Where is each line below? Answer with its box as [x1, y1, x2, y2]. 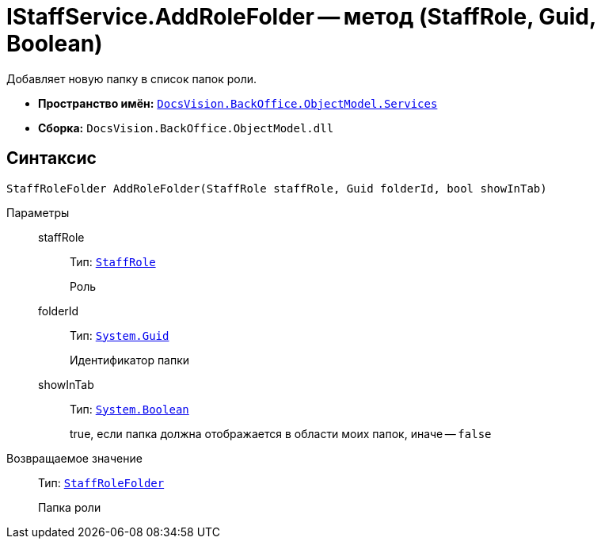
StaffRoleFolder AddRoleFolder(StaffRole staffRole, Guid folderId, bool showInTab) [6, 181, 547, 195]
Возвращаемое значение [6, 451, 143, 465]
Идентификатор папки [70, 353, 190, 367]
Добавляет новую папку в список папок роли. [6, 71, 257, 86]
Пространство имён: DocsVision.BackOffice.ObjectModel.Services [38, 96, 438, 110]
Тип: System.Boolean [70, 402, 189, 416]
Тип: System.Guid [70, 328, 169, 342]
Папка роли [38, 500, 101, 514]
